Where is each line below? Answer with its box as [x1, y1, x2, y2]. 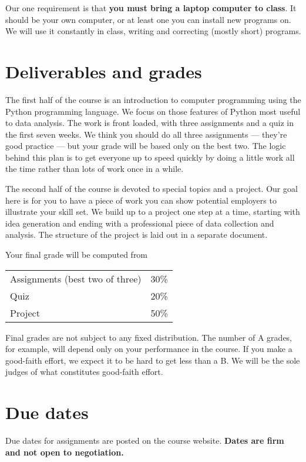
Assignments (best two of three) [10, 271, 142, 285]
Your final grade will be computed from [5, 248, 148, 261]
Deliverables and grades [5, 59, 202, 83]
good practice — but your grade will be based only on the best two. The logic [5, 139, 286, 152]
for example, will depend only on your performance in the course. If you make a [5, 343, 292, 355]
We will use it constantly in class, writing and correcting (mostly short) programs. [5, 25, 301, 37]
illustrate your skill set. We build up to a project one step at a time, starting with [5, 205, 300, 218]
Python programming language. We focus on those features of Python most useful [5, 105, 301, 117]
